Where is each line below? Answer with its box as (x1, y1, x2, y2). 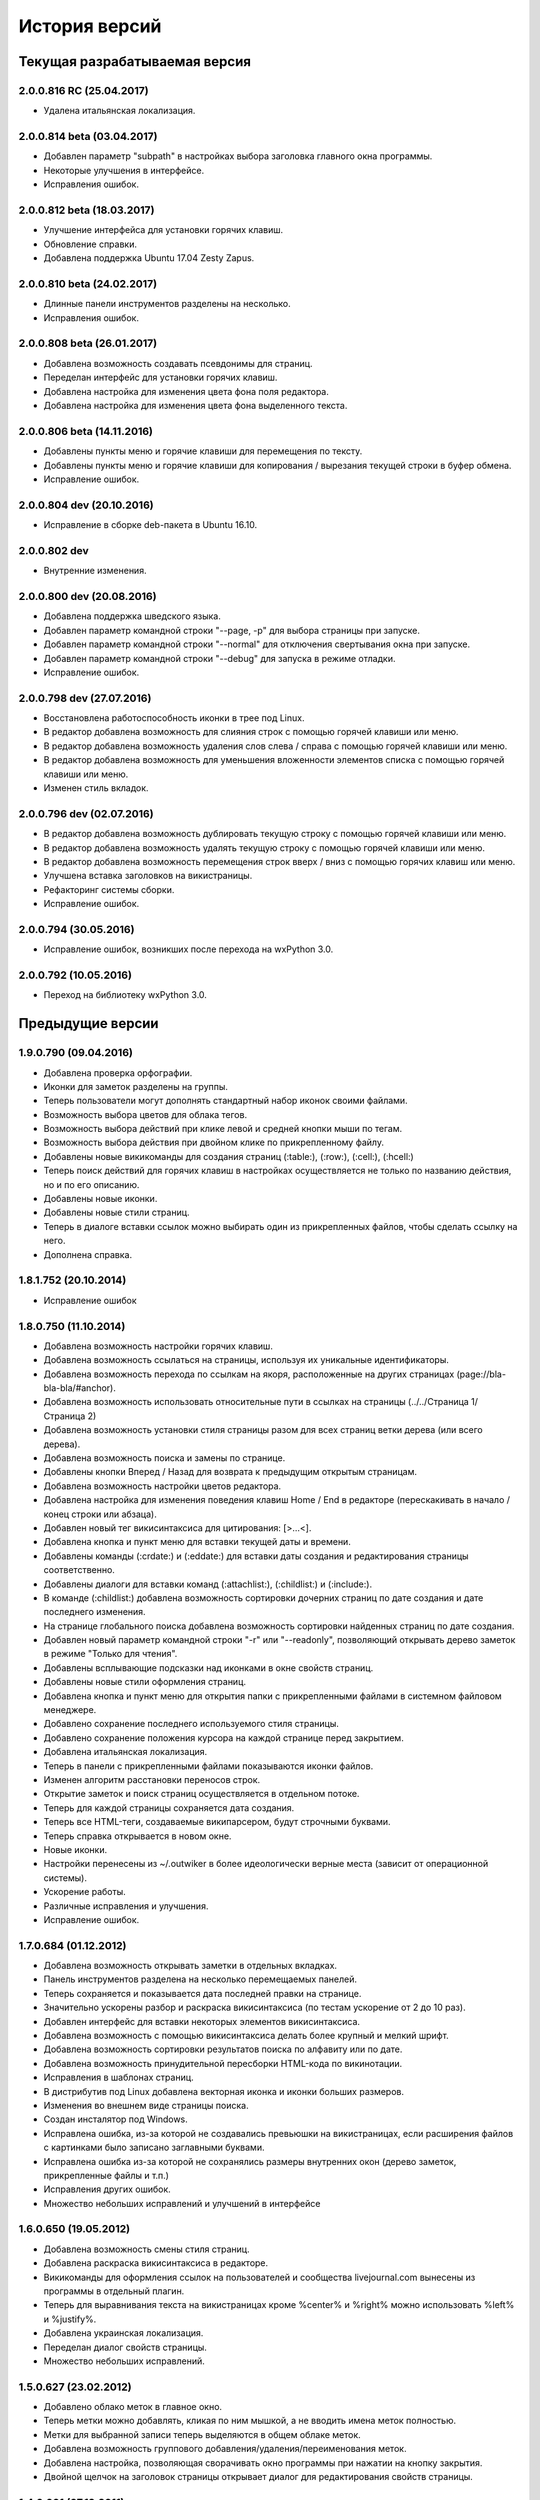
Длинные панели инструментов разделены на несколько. (43, 298, 291, 310)
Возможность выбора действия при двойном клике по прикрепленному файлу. (43, 1136, 385, 1149)
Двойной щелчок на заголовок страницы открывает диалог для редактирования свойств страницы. (43, 2471, 474, 2483)
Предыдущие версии (18, 1015, 159, 1032)
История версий (18, 15, 162, 37)
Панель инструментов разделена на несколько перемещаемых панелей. (43, 1973, 357, 1985)
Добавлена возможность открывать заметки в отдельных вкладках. (43, 1960, 338, 1972)
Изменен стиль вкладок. (43, 782, 149, 794)
